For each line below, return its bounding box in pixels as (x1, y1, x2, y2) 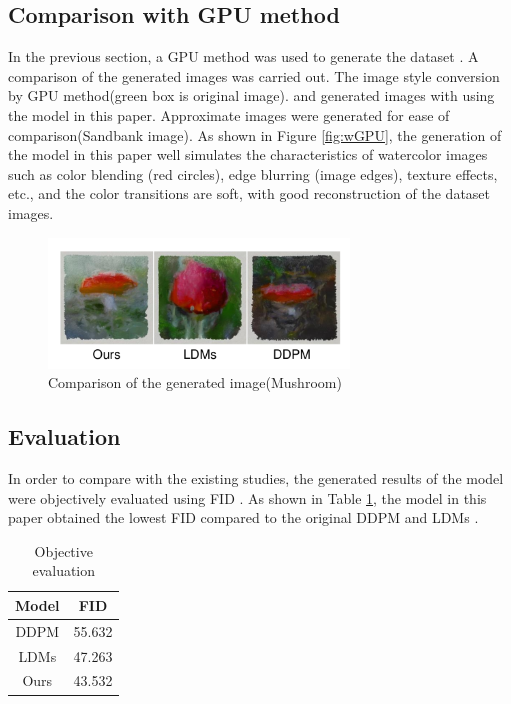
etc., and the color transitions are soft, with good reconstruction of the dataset (8, 183, 491, 204)
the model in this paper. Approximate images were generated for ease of (8, 104, 450, 125)
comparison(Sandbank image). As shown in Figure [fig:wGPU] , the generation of (8, 124, 502, 145)
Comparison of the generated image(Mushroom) (48, 372, 342, 393)
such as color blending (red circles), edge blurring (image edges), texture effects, (8, 163, 498, 184)
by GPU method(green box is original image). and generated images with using (8, 85, 495, 106)
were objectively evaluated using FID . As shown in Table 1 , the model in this (8, 487, 487, 508)
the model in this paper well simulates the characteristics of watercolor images (8, 144, 488, 165)
